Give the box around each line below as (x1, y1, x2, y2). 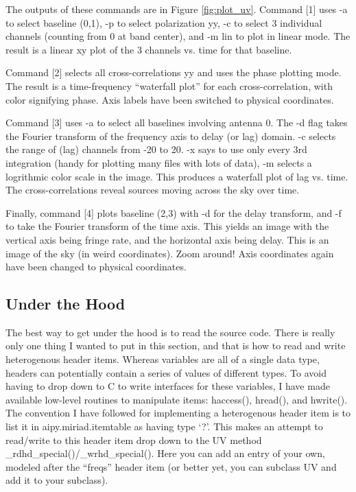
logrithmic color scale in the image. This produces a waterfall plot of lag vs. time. (5, 169, 348, 183)
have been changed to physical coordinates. (5, 259, 187, 274)
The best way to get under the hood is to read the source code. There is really (5, 325, 335, 339)
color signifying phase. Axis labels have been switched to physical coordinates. (5, 92, 334, 106)
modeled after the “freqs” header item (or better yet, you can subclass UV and (5, 459, 337, 473)
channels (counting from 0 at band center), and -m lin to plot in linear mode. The (5, 29, 351, 43)
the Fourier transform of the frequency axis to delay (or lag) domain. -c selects (5, 128, 336, 143)
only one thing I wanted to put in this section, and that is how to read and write (5, 338, 346, 353)
